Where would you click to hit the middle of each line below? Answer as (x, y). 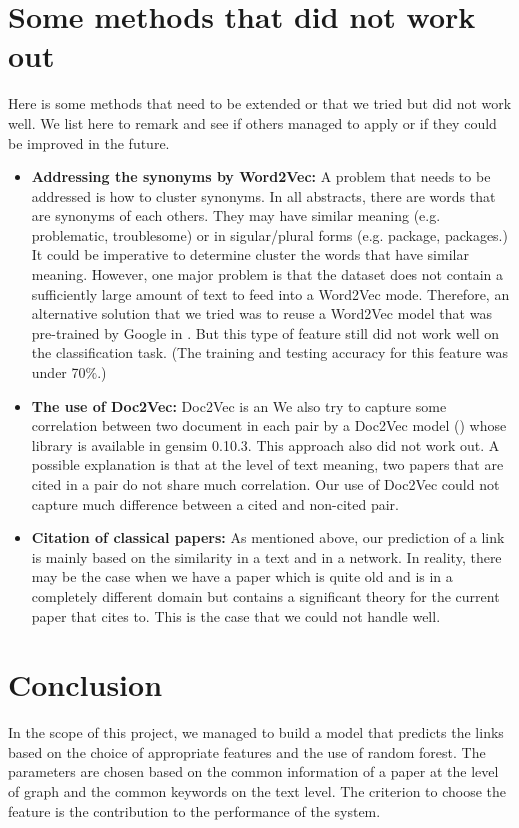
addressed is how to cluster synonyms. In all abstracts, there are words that (263, 195)
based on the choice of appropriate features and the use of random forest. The (247, 751)
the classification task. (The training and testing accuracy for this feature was (270, 352)
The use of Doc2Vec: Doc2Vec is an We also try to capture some (239, 405)
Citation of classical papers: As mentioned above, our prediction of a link (268, 537)
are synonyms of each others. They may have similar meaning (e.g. (236, 215)
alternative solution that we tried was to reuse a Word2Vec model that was (261, 313)
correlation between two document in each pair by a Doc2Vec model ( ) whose (269, 425)
